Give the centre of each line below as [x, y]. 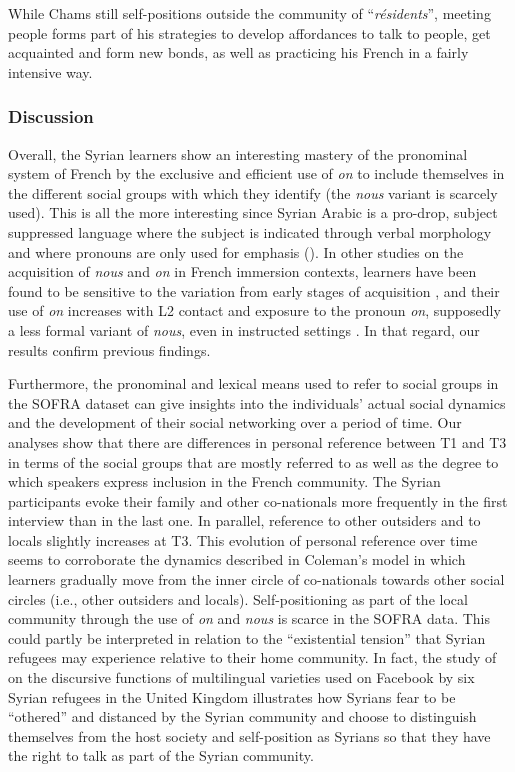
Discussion [51, 116]
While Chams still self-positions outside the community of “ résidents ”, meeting [249, 13]
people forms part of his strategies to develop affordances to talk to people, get [249, 32]
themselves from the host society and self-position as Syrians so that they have [249, 735]
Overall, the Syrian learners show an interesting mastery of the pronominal [238, 153]
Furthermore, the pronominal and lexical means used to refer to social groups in [253, 383]
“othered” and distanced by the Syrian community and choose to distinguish [242, 716]
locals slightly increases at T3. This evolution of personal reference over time [243, 539]
